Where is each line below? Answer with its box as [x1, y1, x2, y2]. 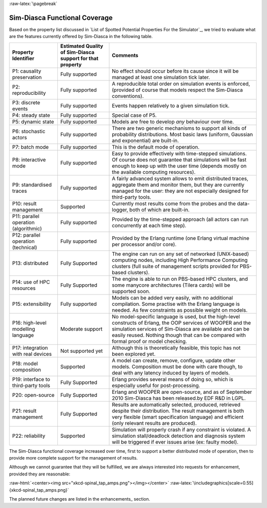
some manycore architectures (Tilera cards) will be [112, 282, 230, 289]
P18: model [12, 360, 38, 367]
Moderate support [60, 325, 103, 332]
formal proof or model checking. [112, 338, 187, 344]
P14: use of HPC [12, 278, 50, 285]
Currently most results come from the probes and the [112, 200, 236, 207]
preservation [12, 74, 42, 81]
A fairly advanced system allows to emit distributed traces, [112, 175, 249, 182]
